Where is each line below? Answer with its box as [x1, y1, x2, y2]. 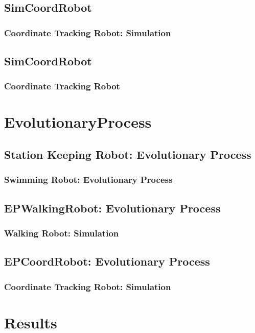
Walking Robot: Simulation [4, 226, 119, 239]
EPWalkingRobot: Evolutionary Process [4, 200, 221, 216]
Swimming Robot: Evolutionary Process [4, 173, 173, 186]
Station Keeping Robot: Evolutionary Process [4, 147, 251, 162]
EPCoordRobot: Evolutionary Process [4, 253, 210, 269]
